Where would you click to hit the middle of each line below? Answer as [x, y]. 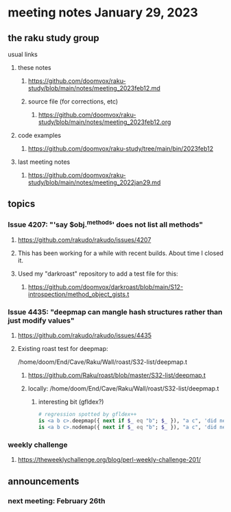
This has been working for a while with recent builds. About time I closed [120, 253]
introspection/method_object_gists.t [78, 294]
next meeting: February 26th [57, 500]
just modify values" [41, 321]
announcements [44, 481]
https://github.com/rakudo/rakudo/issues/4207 [84, 240]
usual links [23, 54]
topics [22, 204]
